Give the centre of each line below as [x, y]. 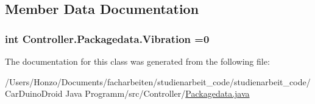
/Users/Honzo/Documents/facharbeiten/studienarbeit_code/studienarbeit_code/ [158, 81]
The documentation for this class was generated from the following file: [137, 61]
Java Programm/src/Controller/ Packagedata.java [157, 93]
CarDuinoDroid [34, 93]
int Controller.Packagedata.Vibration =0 [107, 38]
